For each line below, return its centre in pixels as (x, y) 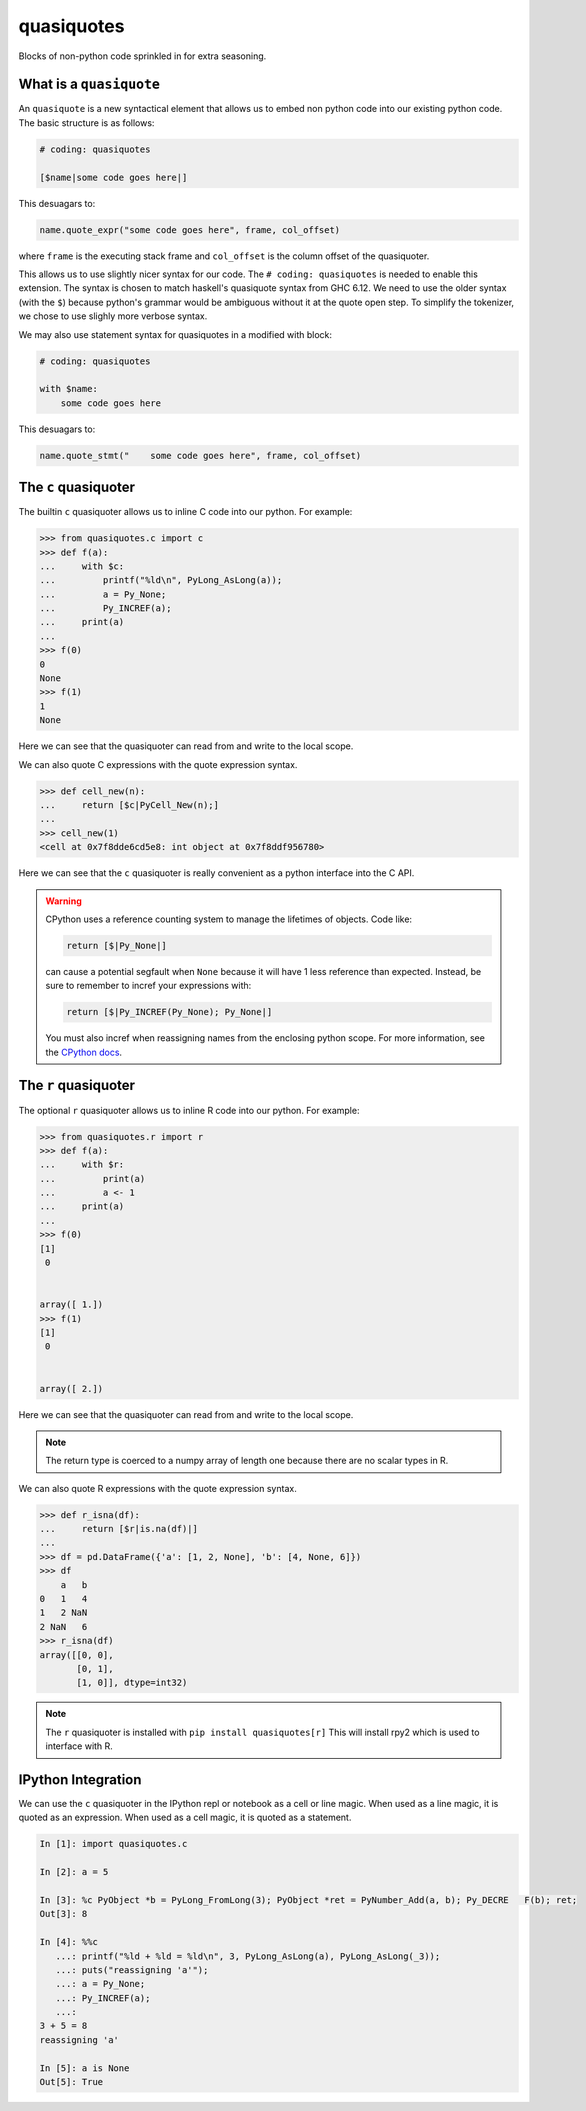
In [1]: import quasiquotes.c (113, 1844)
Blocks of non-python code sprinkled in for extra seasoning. (142, 56)
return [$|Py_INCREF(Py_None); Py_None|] (169, 1012)
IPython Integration (80, 1779)
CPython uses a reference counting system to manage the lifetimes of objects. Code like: (229, 919)
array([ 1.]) (71, 1304)
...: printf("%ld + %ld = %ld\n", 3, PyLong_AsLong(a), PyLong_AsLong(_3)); (248, 1956)
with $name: (69, 389)
